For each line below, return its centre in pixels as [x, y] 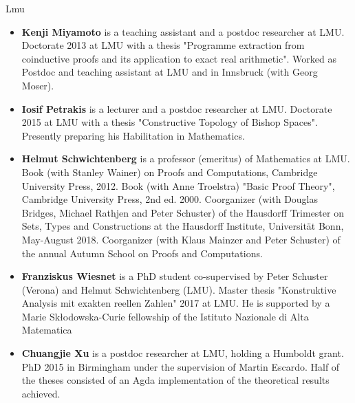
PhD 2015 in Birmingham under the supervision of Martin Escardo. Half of [181, 366]
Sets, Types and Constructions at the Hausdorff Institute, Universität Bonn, [183, 226]
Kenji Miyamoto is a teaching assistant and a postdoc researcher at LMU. [183, 31]
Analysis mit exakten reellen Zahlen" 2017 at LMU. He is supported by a [176, 303]
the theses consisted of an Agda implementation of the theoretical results [175, 380]
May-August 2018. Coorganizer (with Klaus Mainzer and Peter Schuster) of [181, 239]
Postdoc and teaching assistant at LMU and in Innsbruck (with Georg [170, 72]
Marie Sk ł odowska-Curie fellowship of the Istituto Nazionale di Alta [165, 316]
